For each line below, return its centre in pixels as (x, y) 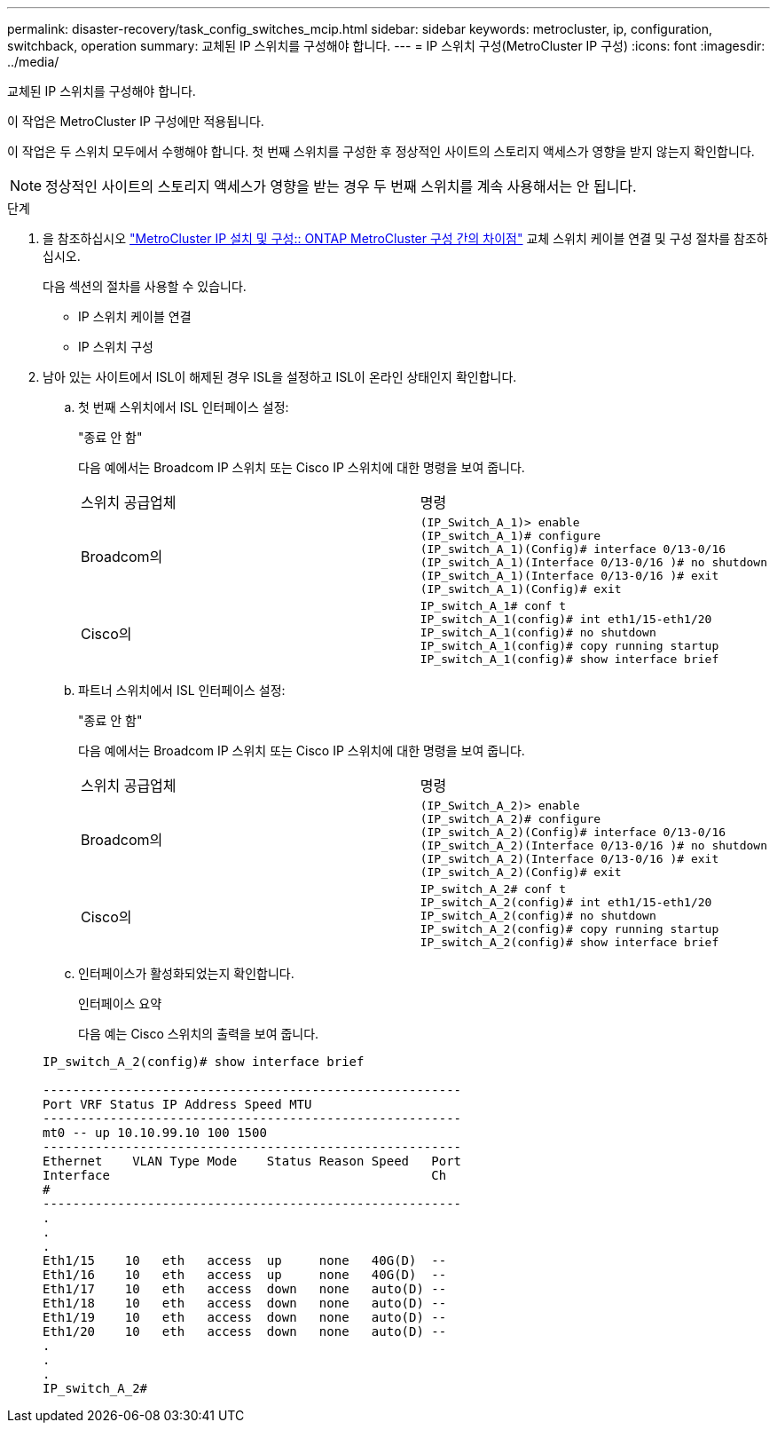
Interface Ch (245, 1175)
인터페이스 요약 (120, 1003)
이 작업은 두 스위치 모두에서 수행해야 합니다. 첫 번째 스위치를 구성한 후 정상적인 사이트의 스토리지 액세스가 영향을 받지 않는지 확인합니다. (381, 151)
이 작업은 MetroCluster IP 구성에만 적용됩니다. (136, 121)
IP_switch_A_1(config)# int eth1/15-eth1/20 (566, 619)
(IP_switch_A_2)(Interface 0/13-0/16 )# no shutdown (593, 845)
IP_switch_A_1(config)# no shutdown (538, 632)
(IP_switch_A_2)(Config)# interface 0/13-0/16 (573, 832)
